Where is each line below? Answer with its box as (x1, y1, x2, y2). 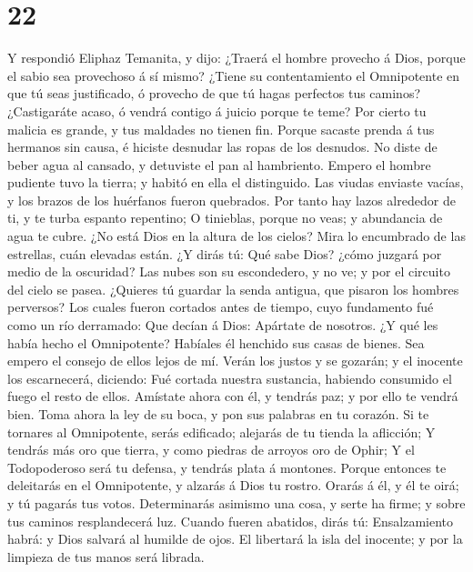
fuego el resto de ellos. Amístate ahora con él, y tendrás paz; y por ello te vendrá (7, 386, 458, 406)
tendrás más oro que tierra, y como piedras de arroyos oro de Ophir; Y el (7, 440, 415, 459)
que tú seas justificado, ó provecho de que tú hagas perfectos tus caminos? (7, 84, 421, 103)
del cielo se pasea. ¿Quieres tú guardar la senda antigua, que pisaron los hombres (7, 279, 459, 298)
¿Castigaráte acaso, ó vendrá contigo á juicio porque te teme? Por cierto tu (7, 101, 427, 120)
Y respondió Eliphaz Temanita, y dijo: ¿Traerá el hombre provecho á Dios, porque (7, 48, 466, 67)
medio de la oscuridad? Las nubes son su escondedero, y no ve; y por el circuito (7, 262, 450, 281)
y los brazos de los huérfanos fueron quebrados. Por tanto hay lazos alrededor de (7, 190, 456, 209)
